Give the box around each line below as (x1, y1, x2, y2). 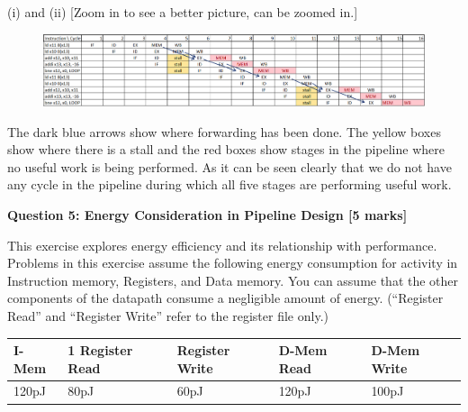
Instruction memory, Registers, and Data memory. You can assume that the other (7, 270, 459, 289)
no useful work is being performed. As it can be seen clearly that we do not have (7, 157, 452, 176)
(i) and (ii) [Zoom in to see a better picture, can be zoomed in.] (7, 3, 358, 21)
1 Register (67, 341, 133, 360)
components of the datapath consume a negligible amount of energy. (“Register (7, 288, 444, 307)
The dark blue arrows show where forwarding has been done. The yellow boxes (7, 122, 441, 141)
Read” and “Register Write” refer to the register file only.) (7, 306, 328, 325)
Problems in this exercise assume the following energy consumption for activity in (7, 253, 458, 272)
